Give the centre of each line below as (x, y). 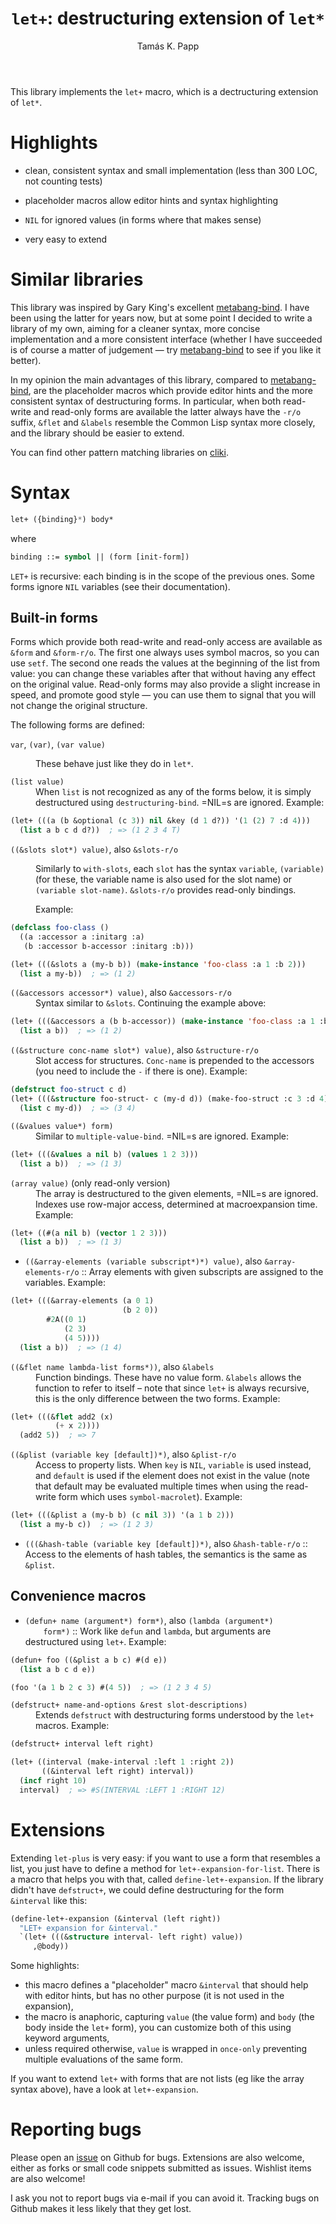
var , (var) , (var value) (58, 744)
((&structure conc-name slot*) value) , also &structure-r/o (134, 1050)
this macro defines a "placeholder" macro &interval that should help (166, 1985)
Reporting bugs (76, 2129)
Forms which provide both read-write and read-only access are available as (166, 642)
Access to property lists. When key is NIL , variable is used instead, (173, 1465)
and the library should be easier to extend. (97, 433)
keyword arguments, (67, 2038)
